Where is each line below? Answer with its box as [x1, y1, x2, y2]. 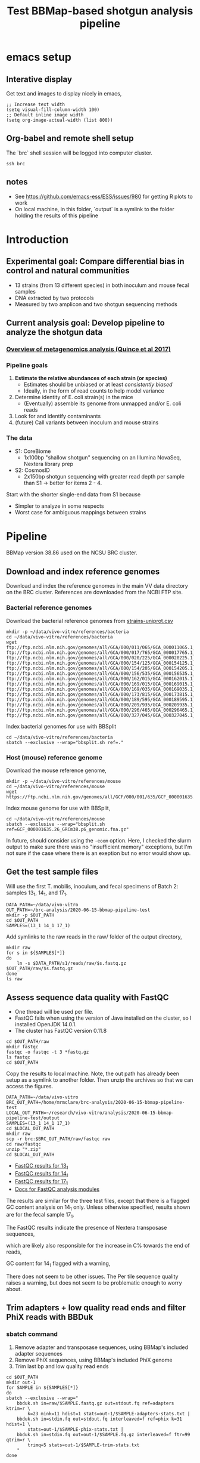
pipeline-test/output [6, 1115, 60, 1121]
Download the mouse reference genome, [6, 767, 107, 774]
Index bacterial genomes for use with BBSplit [6, 723, 117, 730]
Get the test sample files [6, 867, 99, 877]
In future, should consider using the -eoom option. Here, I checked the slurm [6, 837, 192, 844]
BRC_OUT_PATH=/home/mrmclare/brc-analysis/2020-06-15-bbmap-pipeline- [6, 1100, 185, 1106]
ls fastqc [6, 1054, 31, 1060]
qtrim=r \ [6, 1437, 31, 1443]
